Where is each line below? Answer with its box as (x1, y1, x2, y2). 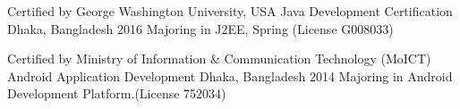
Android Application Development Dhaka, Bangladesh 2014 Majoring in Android (7, 66, 453, 85)
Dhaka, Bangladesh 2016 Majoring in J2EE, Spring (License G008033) (7, 19, 394, 38)
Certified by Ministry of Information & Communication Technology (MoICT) (7, 49, 431, 68)
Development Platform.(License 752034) (7, 84, 226, 103)
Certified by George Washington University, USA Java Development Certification (7, 2, 453, 20)
